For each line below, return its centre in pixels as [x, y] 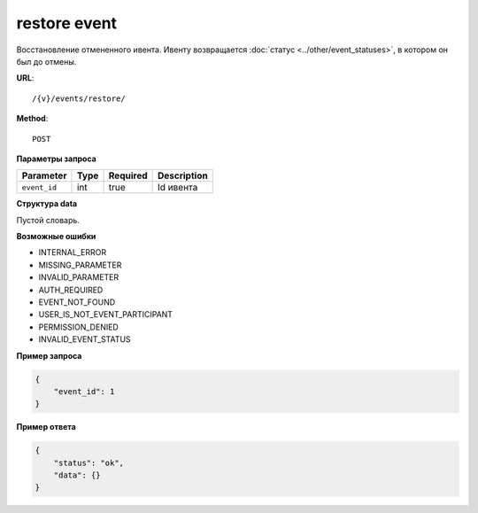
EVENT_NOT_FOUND [77, 302]
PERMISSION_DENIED [78, 327]
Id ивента [177, 188]
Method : [32, 119]
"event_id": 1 [84, 391]
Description [182, 175]
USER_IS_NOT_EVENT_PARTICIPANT [105, 315]
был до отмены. [46, 61]
